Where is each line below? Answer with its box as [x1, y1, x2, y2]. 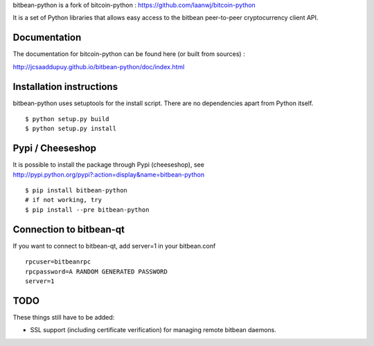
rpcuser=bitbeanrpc [25, 258, 91, 266]
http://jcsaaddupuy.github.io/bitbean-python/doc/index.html [12, 62, 185, 71]
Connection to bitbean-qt [12, 224, 125, 235]
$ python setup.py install [25, 125, 117, 133]
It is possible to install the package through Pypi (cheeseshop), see [12, 161, 204, 169]
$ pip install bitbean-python [25, 187, 128, 194]
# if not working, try [25, 196, 103, 204]
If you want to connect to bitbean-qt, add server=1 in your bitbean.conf [12, 242, 216, 250]
